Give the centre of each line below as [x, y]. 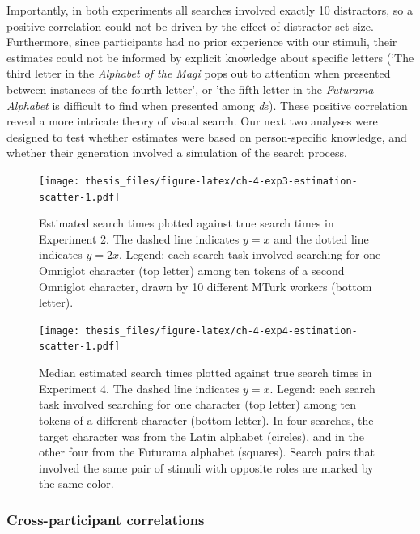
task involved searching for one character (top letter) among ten [197, 404]
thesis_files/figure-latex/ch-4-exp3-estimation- [221, 181]
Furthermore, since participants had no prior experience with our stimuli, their [202, 42]
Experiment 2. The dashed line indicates [139, 238]
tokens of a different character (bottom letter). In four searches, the [206, 420]
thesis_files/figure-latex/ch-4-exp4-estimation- [221, 331]
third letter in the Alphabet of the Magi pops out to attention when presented [199, 73]
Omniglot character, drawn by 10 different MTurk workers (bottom [206, 286]
